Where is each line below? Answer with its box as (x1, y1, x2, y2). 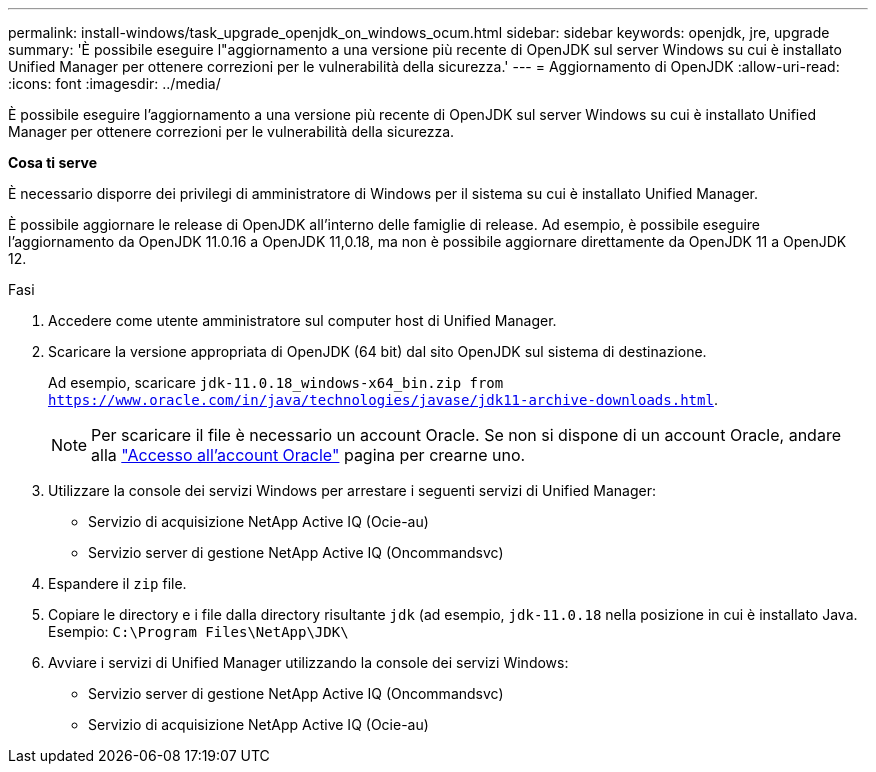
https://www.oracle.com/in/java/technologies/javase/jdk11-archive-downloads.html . (48, 391, 718, 408)
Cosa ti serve (8, 154, 98, 171)
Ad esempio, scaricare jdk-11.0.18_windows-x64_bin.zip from (48, 374, 504, 391)
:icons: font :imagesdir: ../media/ (8, 75, 221, 92)
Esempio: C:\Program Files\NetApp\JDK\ (48, 623, 349, 640)
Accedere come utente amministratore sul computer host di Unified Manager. (48, 312, 557, 329)
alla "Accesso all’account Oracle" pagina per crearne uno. (91, 445, 526, 465)
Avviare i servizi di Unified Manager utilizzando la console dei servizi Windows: (48, 654, 569, 671)
